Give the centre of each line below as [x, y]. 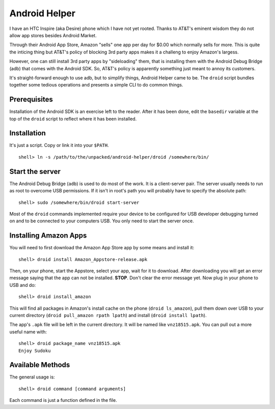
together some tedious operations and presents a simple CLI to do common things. [96, 85]
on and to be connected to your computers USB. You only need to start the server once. [102, 221]
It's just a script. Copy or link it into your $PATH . [59, 145]
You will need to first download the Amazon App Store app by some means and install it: [102, 248]
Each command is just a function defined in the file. [63, 400]
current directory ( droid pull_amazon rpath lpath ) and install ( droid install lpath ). [108, 315]
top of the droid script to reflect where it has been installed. [73, 119]
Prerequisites [31, 99]
